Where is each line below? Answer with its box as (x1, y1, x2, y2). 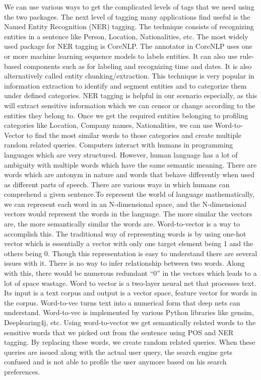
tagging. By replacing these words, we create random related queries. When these (4, 337, 255, 347)
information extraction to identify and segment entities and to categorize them (4, 80, 247, 91)
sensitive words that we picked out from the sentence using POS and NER (4, 327, 234, 337)
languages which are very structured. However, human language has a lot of (4, 149, 238, 160)
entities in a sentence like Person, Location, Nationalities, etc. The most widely (4, 31, 248, 41)
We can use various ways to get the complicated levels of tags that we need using (4, 2, 254, 12)
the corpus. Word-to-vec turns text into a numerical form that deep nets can (4, 297, 240, 308)
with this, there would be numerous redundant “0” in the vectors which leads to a (4, 268, 257, 278)
